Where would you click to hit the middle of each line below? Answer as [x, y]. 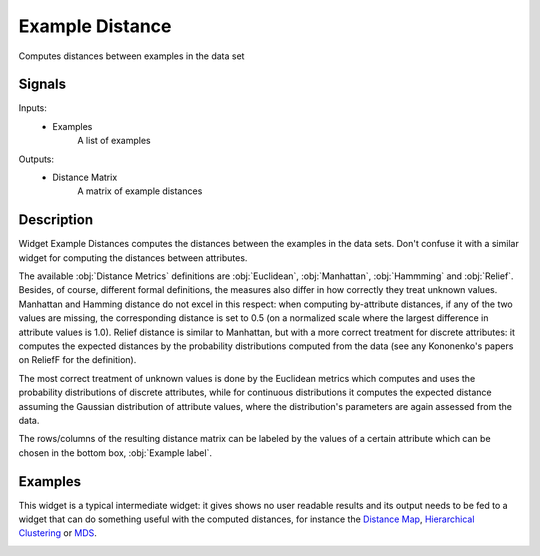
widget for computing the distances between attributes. [133, 257]
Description [56, 220]
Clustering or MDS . [57, 533]
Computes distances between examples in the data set [131, 56]
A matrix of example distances [140, 191]
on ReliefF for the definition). [77, 360]
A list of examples [114, 141]
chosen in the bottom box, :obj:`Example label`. [115, 452]
